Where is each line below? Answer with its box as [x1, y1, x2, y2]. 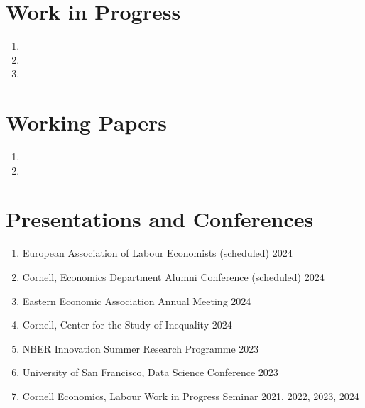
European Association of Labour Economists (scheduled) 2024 [22, 246, 293, 260]
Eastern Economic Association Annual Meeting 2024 [22, 293, 251, 308]
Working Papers [6, 108, 167, 137]
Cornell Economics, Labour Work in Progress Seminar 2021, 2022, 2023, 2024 [22, 388, 359, 403]
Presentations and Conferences [6, 204, 314, 233]
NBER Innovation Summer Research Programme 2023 [22, 341, 259, 355]
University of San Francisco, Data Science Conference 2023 [22, 365, 278, 380]
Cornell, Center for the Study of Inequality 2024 [22, 317, 232, 332]
